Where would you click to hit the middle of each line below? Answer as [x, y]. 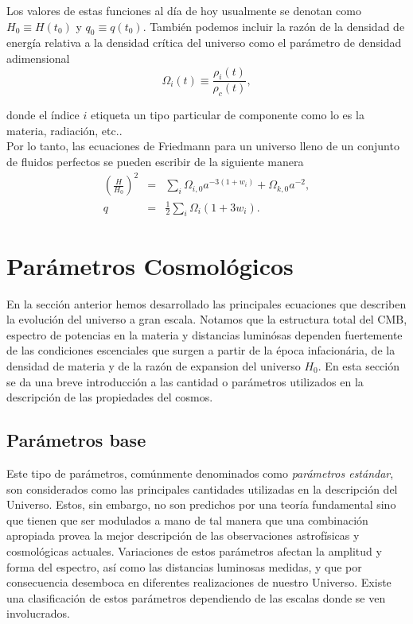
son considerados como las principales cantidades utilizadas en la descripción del [202, 488]
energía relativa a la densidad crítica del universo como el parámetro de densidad [204, 43]
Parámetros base [76, 440]
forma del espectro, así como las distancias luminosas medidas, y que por [184, 566]
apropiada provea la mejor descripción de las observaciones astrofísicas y [183, 535]
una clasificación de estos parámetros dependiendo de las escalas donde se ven [196, 597]
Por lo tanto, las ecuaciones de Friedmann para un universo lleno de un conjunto [203, 146]
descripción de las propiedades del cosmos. [110, 397]
